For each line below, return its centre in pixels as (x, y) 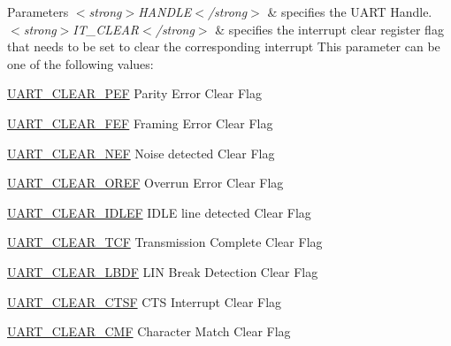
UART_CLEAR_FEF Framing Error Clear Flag (140, 123)
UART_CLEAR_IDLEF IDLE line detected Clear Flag (159, 212)
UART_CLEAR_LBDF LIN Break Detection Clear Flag (163, 271)
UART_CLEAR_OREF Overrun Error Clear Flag (145, 183)
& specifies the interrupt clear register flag (329, 29)
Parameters (38, 12)
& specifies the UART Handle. (350, 12)
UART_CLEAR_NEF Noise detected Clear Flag (141, 153)
